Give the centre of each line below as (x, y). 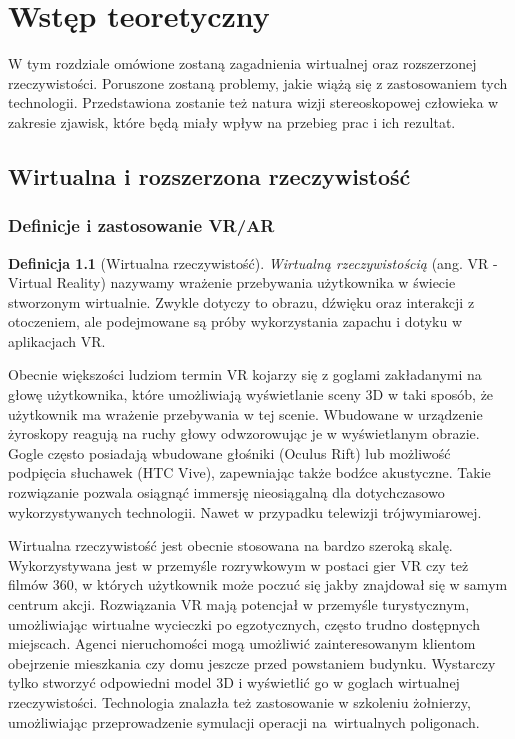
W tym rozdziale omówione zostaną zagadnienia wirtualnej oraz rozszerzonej (242, 63)
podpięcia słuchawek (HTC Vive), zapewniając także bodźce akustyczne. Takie (249, 472)
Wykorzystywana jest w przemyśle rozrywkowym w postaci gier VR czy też (238, 564)
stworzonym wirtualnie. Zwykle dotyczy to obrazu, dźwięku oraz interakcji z (241, 301)
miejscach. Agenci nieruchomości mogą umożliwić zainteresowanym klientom (242, 643)
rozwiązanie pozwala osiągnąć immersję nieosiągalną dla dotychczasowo (226, 492)
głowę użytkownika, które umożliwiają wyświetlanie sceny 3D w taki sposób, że (251, 394)
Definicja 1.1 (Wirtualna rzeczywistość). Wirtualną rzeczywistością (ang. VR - (253, 262)
